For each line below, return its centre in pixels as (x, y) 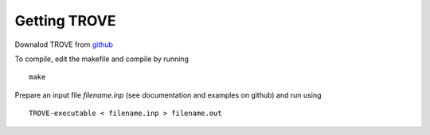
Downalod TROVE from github (64, 44)
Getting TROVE (65, 21)
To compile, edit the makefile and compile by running (102, 59)
